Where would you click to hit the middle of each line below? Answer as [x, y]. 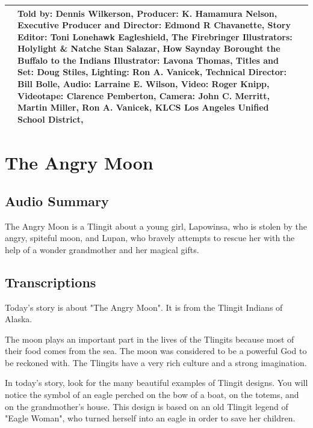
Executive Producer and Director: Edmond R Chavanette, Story [154, 25]
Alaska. [19, 319]
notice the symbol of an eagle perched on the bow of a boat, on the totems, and [152, 395]
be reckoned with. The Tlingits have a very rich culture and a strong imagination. [156, 362]
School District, [51, 119]
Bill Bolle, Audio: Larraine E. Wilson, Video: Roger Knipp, [144, 84]
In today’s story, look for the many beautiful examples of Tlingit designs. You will [156, 383]
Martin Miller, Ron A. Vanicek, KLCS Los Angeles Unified [143, 107]
